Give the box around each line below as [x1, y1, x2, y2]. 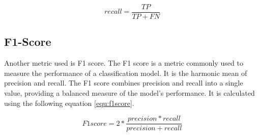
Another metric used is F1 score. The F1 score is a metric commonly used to [4, 58, 243, 68]
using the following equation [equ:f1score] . [4, 97, 134, 108]
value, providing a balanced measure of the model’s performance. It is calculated [4, 88, 255, 98]
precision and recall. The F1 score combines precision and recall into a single [4, 77, 243, 88]
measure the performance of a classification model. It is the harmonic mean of [4, 67, 247, 78]
